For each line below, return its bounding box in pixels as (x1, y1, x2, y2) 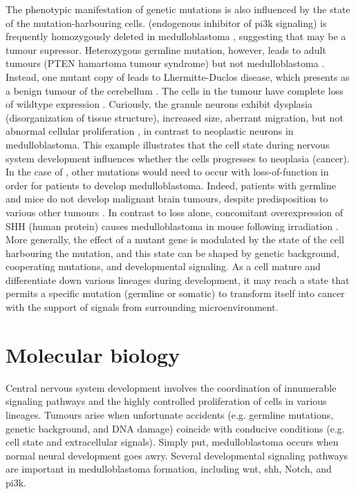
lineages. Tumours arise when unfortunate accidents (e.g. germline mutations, (6, 407, 334, 421)
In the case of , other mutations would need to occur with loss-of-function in (6, 164, 329, 179)
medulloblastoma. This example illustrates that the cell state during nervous (6, 137, 330, 151)
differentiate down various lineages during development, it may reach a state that (6, 272, 350, 287)
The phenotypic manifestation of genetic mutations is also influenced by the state (6, 2, 350, 16)
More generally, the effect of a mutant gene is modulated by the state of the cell (6, 232, 344, 247)
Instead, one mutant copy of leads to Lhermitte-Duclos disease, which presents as (6, 69, 350, 84)
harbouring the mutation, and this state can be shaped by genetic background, (6, 245, 339, 260)
